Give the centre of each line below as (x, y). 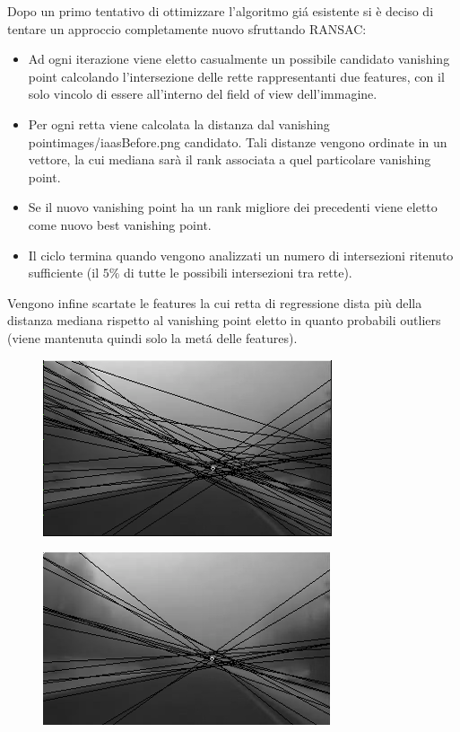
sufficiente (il (64, 273)
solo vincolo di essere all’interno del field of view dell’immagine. (203, 94)
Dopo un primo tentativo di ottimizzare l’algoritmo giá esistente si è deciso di (221, 11)
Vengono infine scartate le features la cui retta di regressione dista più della (215, 302)
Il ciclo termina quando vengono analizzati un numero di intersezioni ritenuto (241, 255)
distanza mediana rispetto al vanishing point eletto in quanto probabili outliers (224, 320)
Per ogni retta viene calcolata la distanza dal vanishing (179, 123)
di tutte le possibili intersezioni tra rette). (238, 273)
